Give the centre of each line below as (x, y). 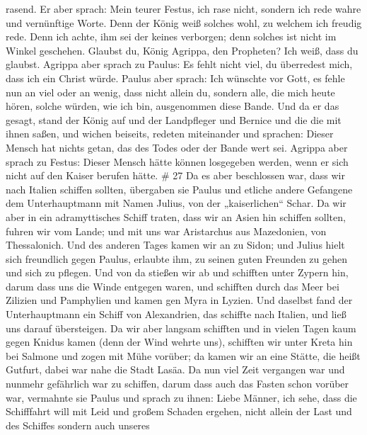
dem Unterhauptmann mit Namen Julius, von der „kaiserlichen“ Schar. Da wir (176, 203)
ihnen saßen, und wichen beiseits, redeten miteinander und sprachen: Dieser (170, 134)
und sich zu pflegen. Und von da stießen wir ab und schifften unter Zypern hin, (177, 272)
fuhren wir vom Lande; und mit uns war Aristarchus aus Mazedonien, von (166, 231)
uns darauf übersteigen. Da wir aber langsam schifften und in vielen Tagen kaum (181, 328)
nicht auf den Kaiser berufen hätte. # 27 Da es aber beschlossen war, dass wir (176, 175)
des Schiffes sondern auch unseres (78, 425)
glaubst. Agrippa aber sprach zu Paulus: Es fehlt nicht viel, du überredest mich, (179, 64)
